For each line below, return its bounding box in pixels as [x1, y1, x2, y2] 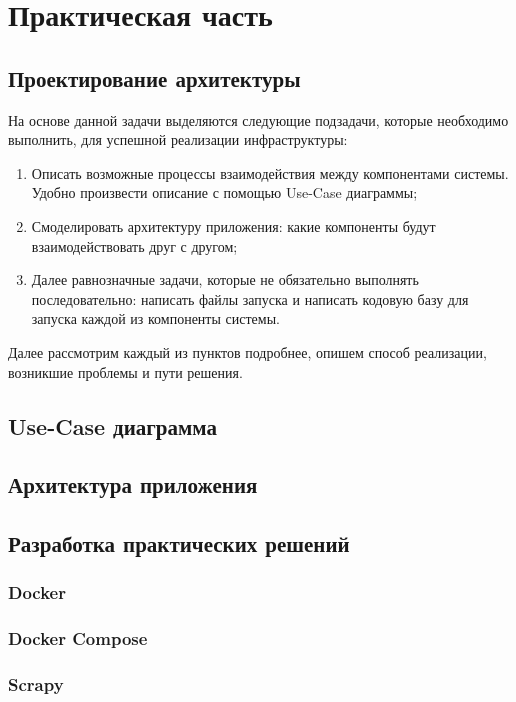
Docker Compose [8, 626, 148, 651]
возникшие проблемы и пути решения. [8, 361, 243, 382]
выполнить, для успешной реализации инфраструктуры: [8, 129, 348, 150]
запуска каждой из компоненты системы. [31, 308, 280, 329]
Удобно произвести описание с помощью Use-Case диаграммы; [31, 182, 418, 203]
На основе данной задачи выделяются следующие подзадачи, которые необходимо [8, 109, 509, 130]
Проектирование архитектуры [8, 62, 301, 93]
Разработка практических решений [8, 528, 350, 559]
